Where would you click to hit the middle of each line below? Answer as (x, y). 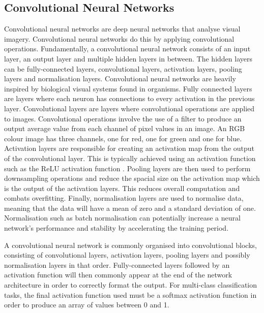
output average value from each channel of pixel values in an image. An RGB (125, 128)
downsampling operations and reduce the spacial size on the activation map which (132, 178)
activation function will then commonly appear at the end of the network (118, 275)
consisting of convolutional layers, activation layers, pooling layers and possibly (127, 255)
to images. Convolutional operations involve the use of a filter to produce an (123, 118)
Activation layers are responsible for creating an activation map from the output (129, 148)
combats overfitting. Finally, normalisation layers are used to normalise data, (124, 198)
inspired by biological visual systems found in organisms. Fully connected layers (128, 88)
